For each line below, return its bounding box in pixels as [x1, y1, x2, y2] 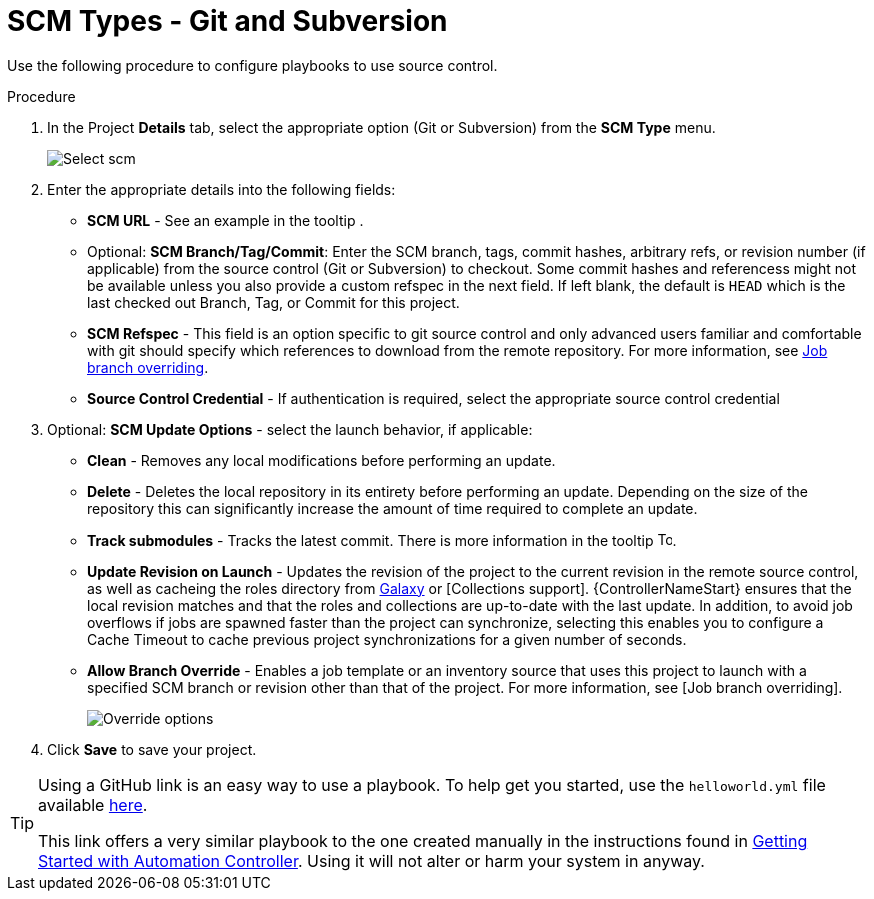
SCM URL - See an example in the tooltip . [87, 211, 364, 229]
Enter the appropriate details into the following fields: [47, 180, 396, 198]
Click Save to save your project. [47, 740, 257, 758]
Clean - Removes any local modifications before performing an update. [87, 451, 556, 469]
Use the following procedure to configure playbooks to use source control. [7, 56, 498, 74]
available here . [38, 794, 148, 815]
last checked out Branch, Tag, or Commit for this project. [87, 293, 460, 311]
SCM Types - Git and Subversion [7, 4, 448, 38]
